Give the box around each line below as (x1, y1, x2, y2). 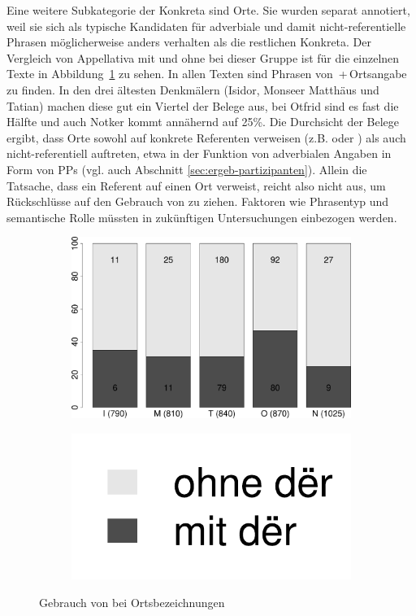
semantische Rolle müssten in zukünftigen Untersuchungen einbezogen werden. (6, 208, 397, 225)
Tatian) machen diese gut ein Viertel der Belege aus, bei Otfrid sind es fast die (6, 97, 399, 114)
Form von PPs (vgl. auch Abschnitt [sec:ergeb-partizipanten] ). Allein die (6, 160, 367, 177)
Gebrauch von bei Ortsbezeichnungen (39, 593, 225, 610)
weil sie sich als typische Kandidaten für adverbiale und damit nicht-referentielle (6, 17, 406, 34)
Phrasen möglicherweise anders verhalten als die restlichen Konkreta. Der (6, 33, 372, 50)
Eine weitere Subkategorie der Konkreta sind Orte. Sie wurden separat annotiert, (6, 2, 410, 18)
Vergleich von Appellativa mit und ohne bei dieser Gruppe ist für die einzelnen (6, 49, 400, 66)
